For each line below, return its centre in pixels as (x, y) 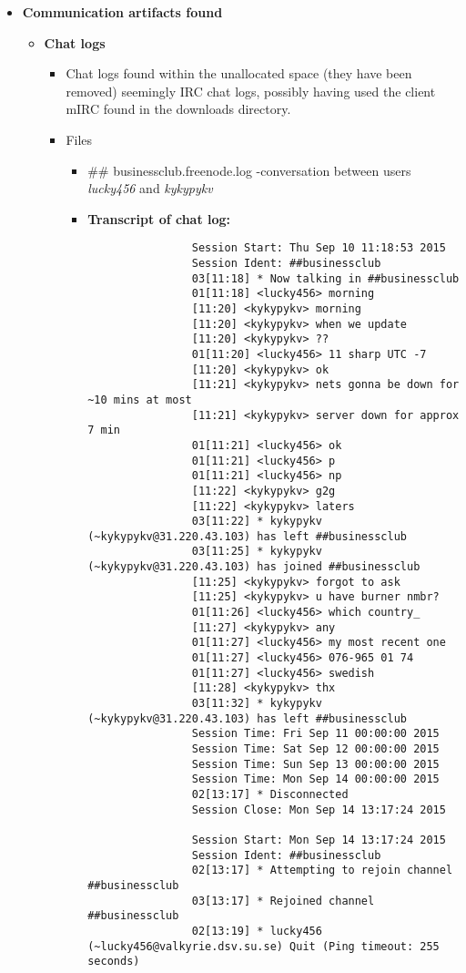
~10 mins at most (140, 399)
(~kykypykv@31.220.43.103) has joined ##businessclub (254, 567)
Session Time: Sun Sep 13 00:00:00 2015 (315, 764)
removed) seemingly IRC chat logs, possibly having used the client (251, 91)
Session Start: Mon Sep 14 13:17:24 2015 (319, 840)
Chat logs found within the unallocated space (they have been (239, 73)
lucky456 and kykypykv (150, 188)
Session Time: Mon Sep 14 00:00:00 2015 (315, 779)
